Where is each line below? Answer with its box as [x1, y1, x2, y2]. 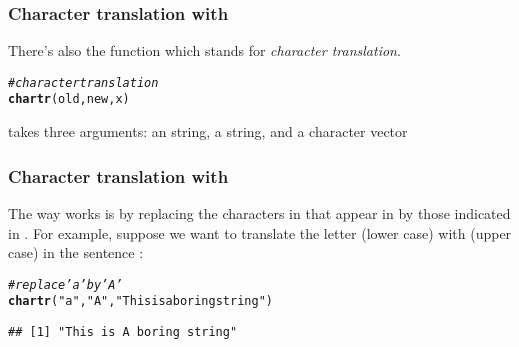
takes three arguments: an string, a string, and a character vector [8, 121, 408, 142]
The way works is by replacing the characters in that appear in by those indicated [8, 202, 511, 223]
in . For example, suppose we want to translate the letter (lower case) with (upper [8, 222, 512, 243]
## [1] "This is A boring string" [8, 325, 238, 340]
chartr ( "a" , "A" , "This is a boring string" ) [8, 294, 273, 309]
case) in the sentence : [8, 242, 144, 263]
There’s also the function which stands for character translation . [8, 40, 401, 61]
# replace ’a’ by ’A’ [8, 277, 123, 292]
